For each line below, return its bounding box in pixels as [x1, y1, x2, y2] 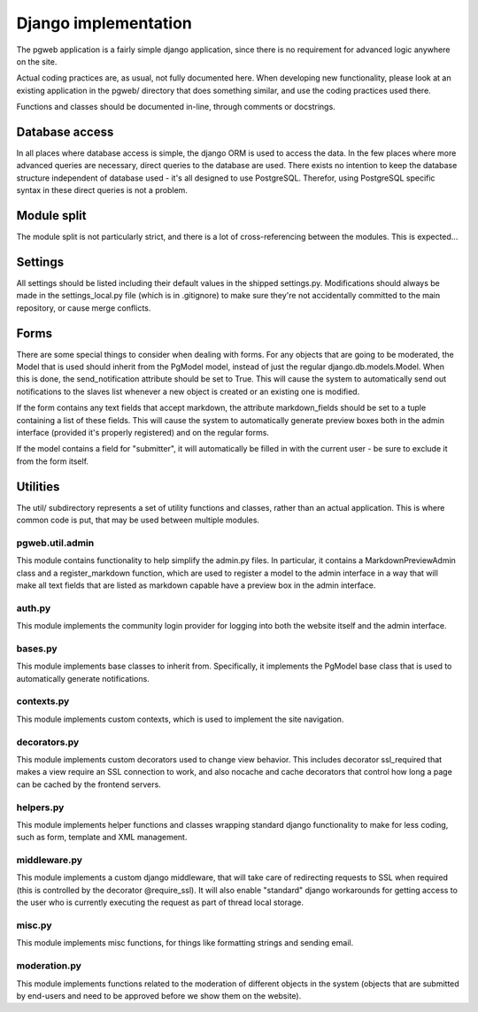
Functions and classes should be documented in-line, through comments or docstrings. [16, 102, 335, 112]
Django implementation [16, 13, 192, 33]
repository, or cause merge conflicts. [16, 302, 151, 313]
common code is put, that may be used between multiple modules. [16, 514, 260, 526]
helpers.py [16, 801, 65, 814]
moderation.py [16, 960, 81, 972]
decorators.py [16, 736, 80, 748]
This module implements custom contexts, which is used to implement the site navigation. [16, 714, 344, 724]
